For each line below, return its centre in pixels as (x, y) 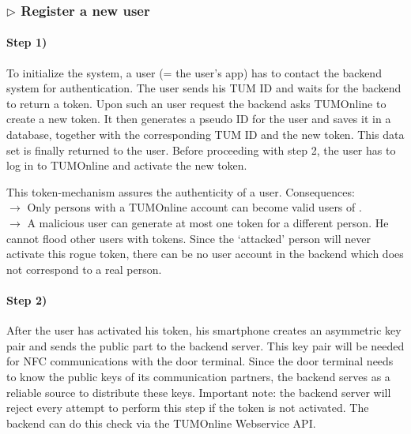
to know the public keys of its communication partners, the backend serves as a (198, 376)
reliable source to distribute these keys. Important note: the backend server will (199, 392)
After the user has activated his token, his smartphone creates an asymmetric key (204, 330)
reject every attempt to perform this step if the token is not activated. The (188, 408)
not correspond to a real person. (84, 269)
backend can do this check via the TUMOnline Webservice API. (161, 423)
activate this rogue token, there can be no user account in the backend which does (205, 254)
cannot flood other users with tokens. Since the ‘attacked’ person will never (189, 238)
